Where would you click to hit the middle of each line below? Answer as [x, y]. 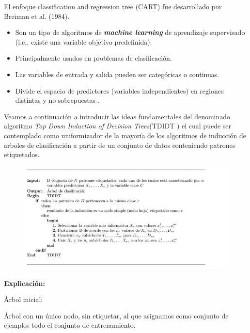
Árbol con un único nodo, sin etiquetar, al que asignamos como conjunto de [116, 315]
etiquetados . [22, 154]
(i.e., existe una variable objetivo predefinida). [84, 41]
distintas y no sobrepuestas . [57, 100]
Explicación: [25, 283]
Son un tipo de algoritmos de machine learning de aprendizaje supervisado [130, 32]
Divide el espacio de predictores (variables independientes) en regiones [119, 90]
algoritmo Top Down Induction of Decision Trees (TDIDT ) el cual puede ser [118, 126]
